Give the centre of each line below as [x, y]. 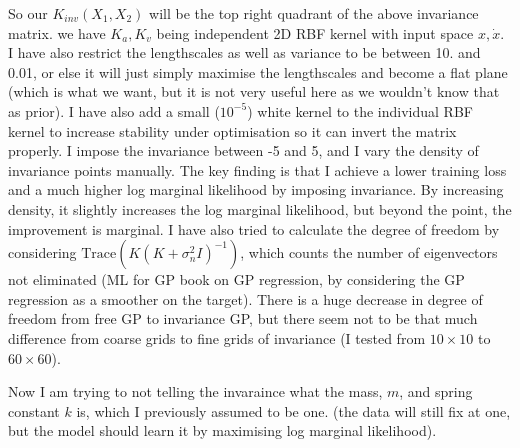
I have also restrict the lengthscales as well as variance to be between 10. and [244, 52]
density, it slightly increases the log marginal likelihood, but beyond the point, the [260, 208]
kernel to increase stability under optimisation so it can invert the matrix [232, 130]
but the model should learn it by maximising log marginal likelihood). [222, 430]
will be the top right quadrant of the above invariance [314, 13]
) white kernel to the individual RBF [360, 110]
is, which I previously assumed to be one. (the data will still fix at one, [293, 410]
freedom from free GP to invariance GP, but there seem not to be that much [243, 318]
